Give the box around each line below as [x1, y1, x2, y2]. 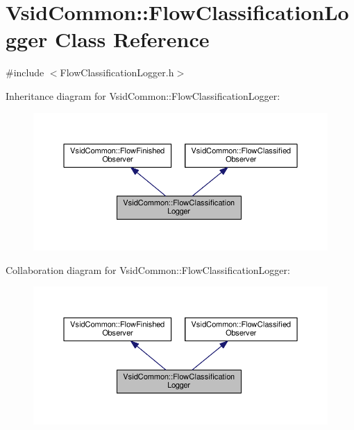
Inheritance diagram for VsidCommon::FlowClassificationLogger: [6, 88, 280, 103]
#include [6, 65, 44, 80]
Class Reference [54, 25, 210, 53]
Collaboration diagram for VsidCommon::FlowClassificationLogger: [6, 262, 290, 277]
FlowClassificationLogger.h [60, 65, 174, 80]
